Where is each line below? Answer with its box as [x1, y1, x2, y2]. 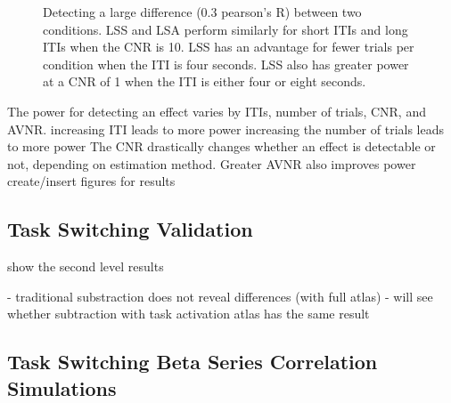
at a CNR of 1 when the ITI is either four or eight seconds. [43, 72, 366, 91]
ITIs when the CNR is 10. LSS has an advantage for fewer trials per [43, 37, 414, 56]
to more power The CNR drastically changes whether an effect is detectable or [7, 137, 436, 156]
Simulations [7, 374, 117, 401]
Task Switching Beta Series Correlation [7, 348, 378, 375]
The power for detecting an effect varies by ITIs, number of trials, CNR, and [7, 101, 426, 120]
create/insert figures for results [7, 172, 176, 190]
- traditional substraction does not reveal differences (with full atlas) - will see [7, 286, 433, 305]
